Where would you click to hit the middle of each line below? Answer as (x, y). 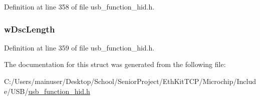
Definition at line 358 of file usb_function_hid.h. (79, 6)
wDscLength (30, 29)
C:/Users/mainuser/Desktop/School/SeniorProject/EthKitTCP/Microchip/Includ (130, 81)
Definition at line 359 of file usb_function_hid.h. (79, 47)
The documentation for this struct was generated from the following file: (115, 64)
